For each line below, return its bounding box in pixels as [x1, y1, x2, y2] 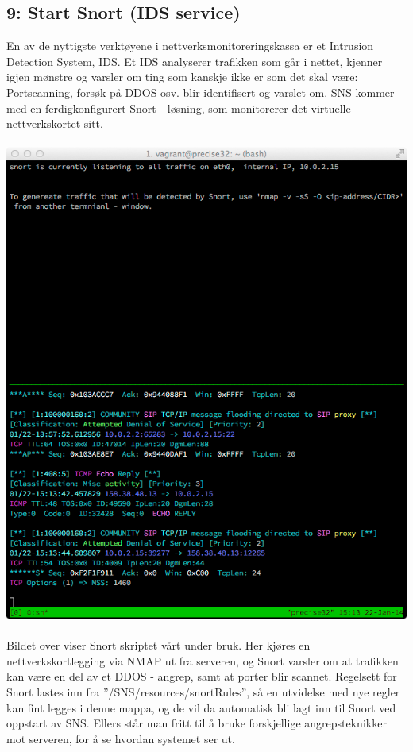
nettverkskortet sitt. [6, 115, 103, 132]
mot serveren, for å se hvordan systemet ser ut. [6, 730, 235, 746]
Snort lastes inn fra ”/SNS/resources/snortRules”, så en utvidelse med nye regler [6, 683, 400, 700]
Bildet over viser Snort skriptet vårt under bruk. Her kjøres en [6, 637, 311, 654]
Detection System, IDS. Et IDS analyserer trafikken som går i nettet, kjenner [6, 52, 383, 69]
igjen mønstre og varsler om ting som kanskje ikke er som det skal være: [6, 68, 358, 85]
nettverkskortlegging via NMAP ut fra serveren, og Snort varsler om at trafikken [6, 652, 399, 669]
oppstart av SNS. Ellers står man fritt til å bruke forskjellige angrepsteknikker [6, 715, 387, 731]
